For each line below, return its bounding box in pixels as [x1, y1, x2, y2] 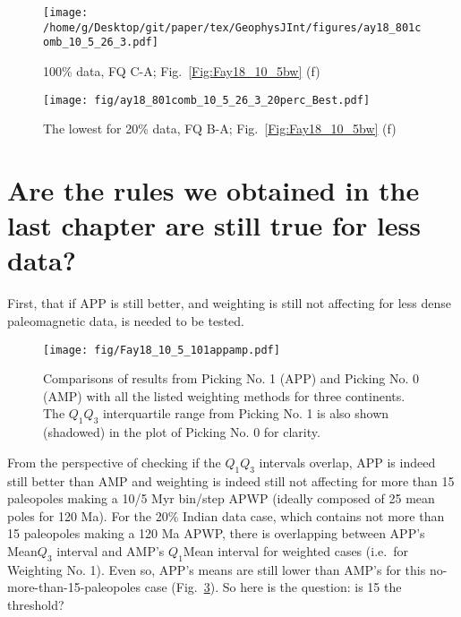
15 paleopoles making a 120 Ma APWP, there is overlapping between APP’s [7, 524, 425, 543]
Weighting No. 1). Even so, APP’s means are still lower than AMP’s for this [7, 560, 426, 578]
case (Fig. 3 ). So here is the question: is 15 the [144, 578, 402, 596]
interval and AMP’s [56, 541, 165, 560]
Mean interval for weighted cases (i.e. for [183, 541, 408, 560]
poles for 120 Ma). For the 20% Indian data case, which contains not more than [7, 506, 445, 525]
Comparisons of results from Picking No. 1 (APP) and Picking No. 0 [43, 369, 420, 388]
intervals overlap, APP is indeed [259, 452, 436, 471]
